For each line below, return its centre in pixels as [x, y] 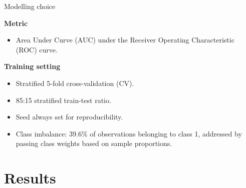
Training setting [32, 66]
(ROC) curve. [37, 49]
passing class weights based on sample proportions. [94, 143]
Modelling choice [30, 6]
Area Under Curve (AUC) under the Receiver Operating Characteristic [125, 40]
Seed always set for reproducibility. [69, 117]
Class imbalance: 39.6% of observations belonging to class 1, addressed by [129, 133]
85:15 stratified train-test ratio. [63, 100]
